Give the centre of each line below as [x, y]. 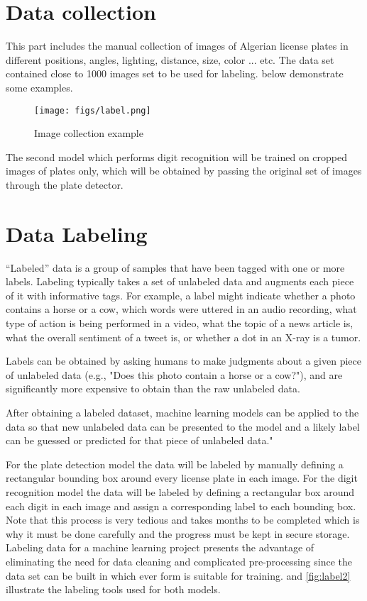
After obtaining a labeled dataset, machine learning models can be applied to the [182, 412]
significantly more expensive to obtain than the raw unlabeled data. [153, 388]
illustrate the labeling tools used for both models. [113, 589]
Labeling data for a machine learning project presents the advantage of [160, 547]
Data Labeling [77, 233]
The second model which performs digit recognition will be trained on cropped [177, 156]
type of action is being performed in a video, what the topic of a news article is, [180, 323]
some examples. [39, 87]
